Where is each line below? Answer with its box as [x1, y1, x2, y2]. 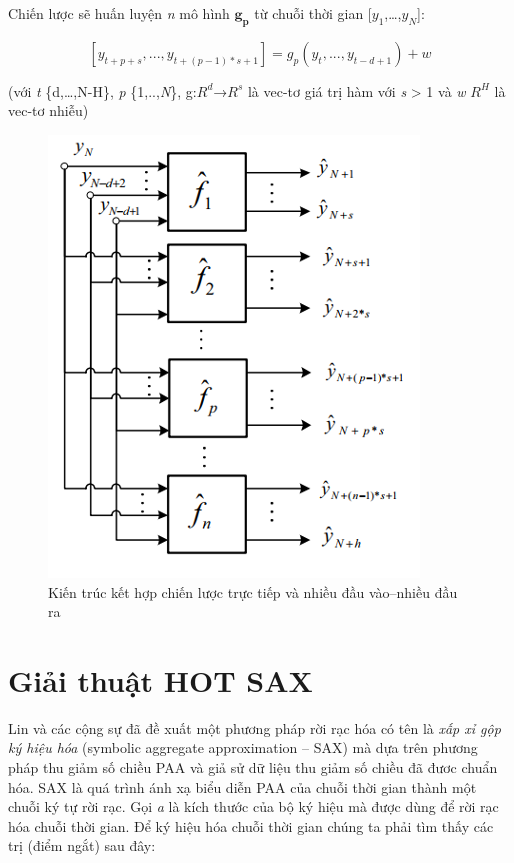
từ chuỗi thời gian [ [254, 3, 372, 23]
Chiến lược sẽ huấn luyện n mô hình [8, 3, 230, 23]
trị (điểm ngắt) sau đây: [8, 835, 156, 856]
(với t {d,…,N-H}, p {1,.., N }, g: [8, 80, 197, 101]
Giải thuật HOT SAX [8, 659, 313, 700]
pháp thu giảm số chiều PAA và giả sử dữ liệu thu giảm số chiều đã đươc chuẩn [8, 757, 498, 778]
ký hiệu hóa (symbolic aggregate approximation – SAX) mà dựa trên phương [8, 737, 478, 758]
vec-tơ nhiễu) [8, 100, 89, 121]
